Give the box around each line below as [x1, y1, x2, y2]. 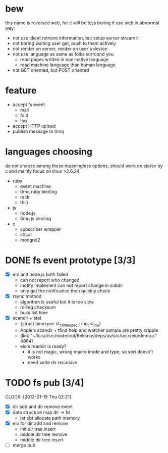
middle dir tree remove [20, 431, 68, 437]
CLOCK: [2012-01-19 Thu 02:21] [5, 393, 72, 399]
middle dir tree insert [20, 436, 64, 442]
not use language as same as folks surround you [12, 51, 114, 57]
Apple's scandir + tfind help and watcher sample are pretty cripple [20, 327, 158, 333]
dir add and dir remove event [12, 404, 73, 410]
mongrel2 [20, 237, 40, 243]
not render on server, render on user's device [12, 45, 107, 52]
